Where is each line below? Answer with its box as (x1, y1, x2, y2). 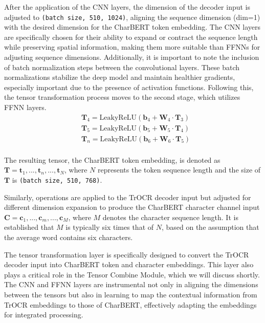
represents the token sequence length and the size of (97, 164, 261, 175)
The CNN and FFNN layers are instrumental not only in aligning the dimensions (4, 279, 258, 290)
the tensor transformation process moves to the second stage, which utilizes (4, 92, 240, 102)
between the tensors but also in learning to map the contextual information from (4, 289, 257, 299)
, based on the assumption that (161, 222, 259, 232)
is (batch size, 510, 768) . (12, 174, 102, 185)
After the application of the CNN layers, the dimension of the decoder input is (4, 2, 251, 12)
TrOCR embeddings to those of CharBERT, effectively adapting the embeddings (4, 299, 257, 310)
